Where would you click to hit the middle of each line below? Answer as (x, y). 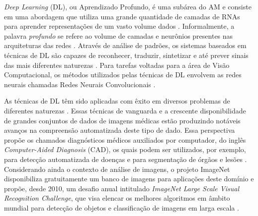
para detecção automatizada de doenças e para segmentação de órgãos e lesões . (126, 159)
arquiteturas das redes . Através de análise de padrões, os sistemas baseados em (125, 45)
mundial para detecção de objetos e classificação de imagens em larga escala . (122, 207)
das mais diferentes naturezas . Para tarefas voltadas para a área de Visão (117, 65)
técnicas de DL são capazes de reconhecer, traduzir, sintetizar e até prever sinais (126, 55)
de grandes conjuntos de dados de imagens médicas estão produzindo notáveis (122, 120)
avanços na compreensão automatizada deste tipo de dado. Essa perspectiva (120, 130)
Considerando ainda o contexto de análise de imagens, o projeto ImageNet (117, 169)
